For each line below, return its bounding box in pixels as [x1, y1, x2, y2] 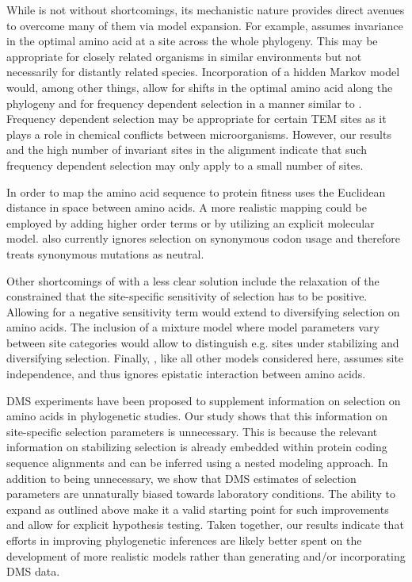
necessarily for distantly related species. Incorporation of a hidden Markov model [6, 63, 400, 80]
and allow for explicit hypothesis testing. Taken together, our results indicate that [6, 516, 404, 533]
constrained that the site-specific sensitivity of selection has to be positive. [6, 288, 368, 304]
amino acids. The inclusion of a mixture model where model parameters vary [6, 319, 380, 335]
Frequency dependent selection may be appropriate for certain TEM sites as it [6, 110, 387, 127]
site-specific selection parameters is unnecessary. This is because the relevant [6, 423, 378, 439]
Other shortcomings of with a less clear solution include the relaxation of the [6, 272, 380, 289]
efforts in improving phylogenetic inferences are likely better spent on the [6, 532, 362, 548]
